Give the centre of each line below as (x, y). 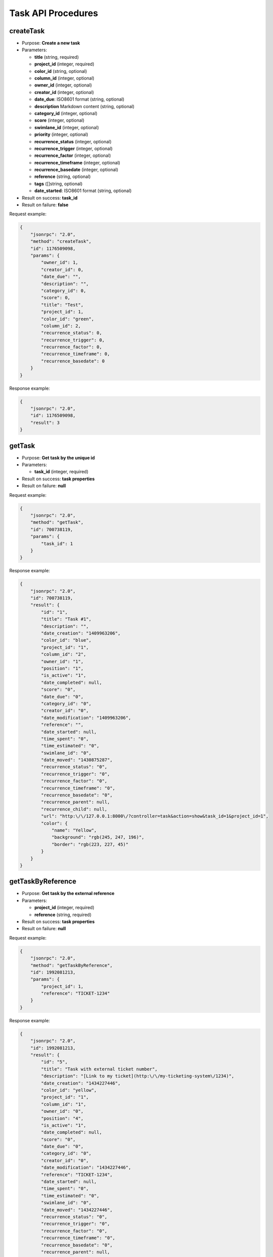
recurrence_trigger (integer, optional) (74, 148)
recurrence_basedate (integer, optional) (76, 170)
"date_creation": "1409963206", (81, 633)
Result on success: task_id (50, 198)
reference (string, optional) (62, 176)
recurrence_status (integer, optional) (73, 141)
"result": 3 (45, 423)
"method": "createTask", (61, 242)
